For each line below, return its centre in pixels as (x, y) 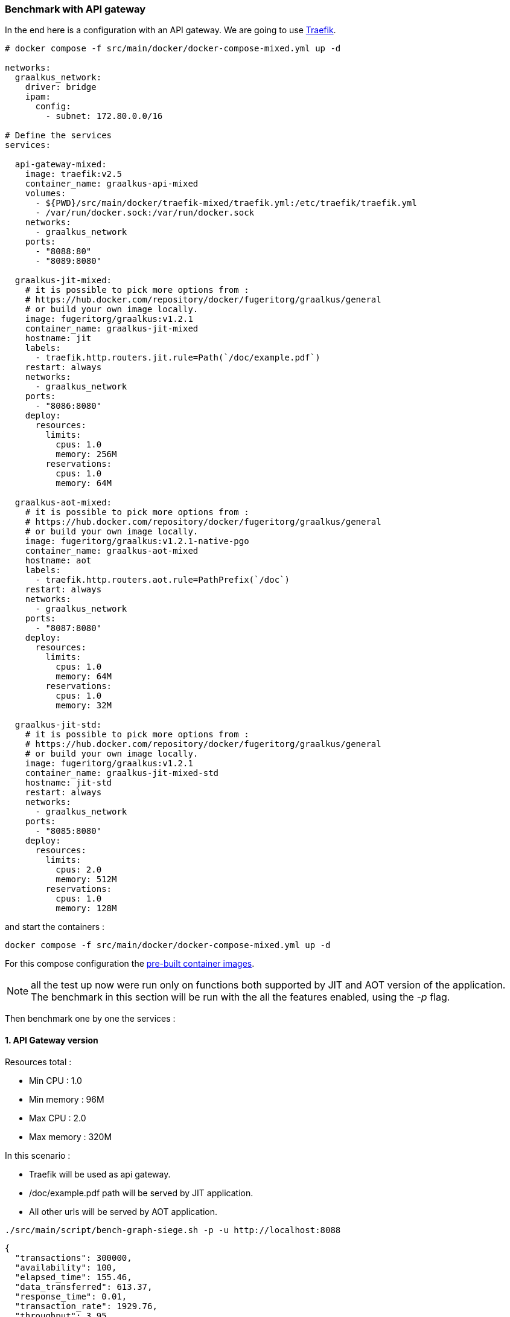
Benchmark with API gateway (75, 9)
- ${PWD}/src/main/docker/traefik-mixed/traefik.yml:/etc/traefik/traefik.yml (226, 203)
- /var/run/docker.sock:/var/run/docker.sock (145, 213)
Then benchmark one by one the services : (90, 1019)
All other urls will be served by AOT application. (123, 1211)
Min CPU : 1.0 (56, 1080)
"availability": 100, (66, 1267)
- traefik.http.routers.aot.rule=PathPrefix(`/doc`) (163, 580)
